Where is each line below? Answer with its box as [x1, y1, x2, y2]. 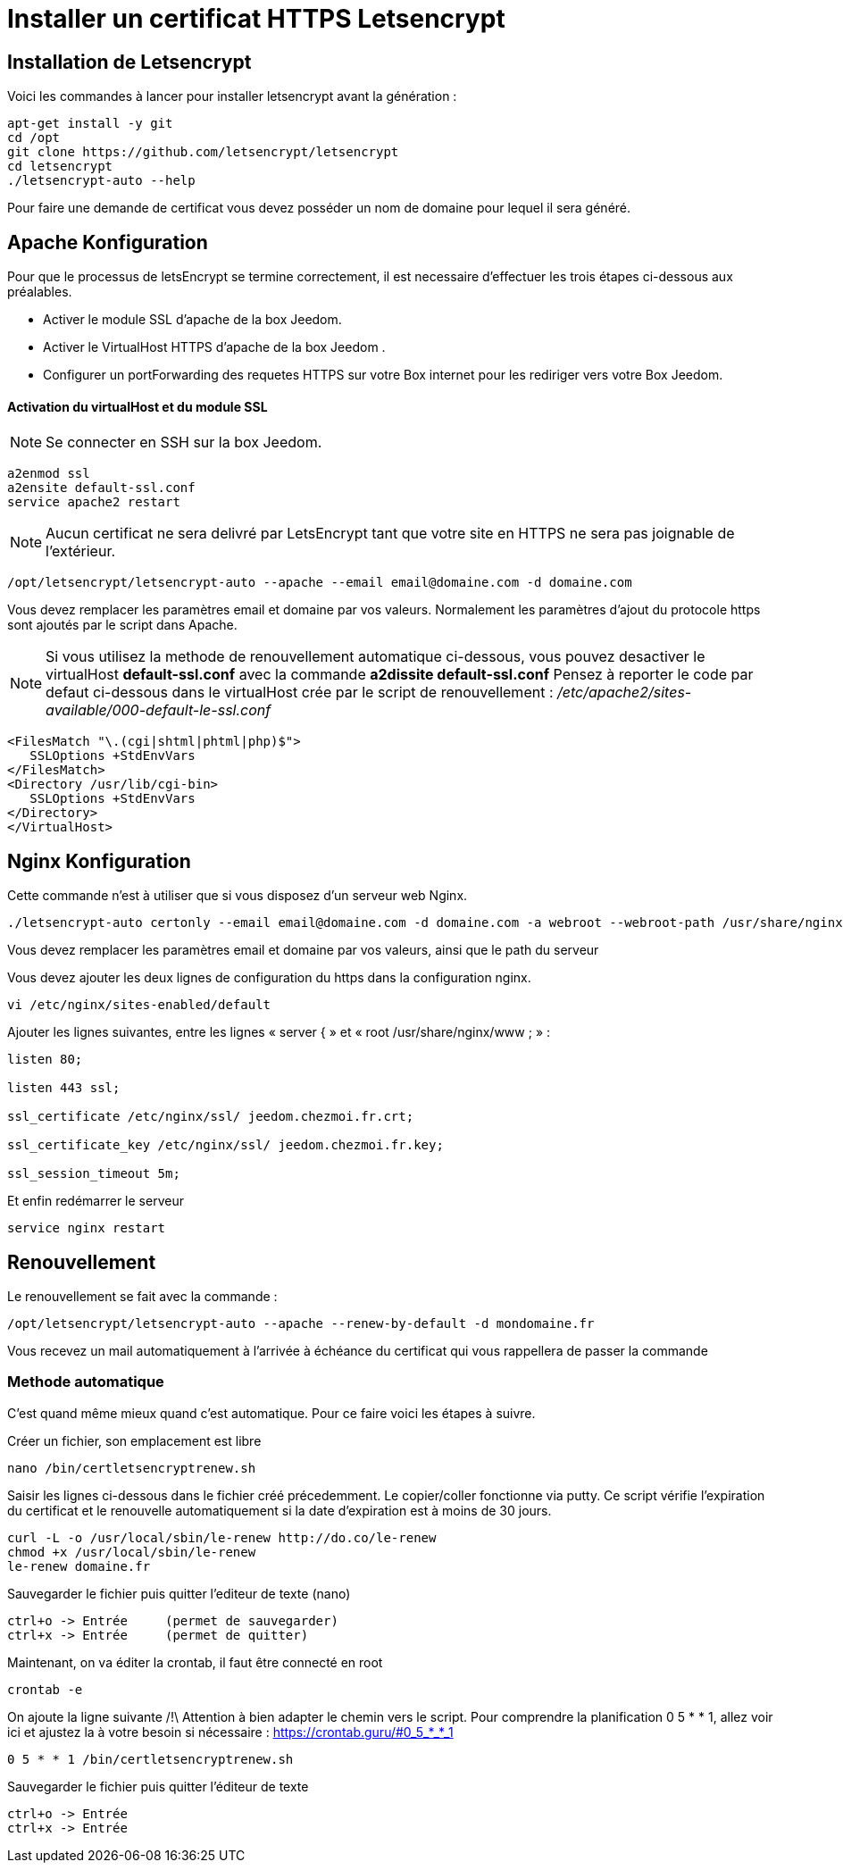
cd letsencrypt [7, 159, 113, 174]
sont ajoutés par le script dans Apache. [7, 617, 238, 633]
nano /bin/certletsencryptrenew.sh [7, 1460, 256, 1475]
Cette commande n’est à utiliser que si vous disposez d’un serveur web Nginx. [7, 888, 468, 904]
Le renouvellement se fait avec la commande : [7, 1288, 278, 1304]
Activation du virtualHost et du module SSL [7, 398, 268, 414]
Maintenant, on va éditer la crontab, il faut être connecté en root [7, 1654, 383, 1670]
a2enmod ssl [7, 466, 90, 481]
